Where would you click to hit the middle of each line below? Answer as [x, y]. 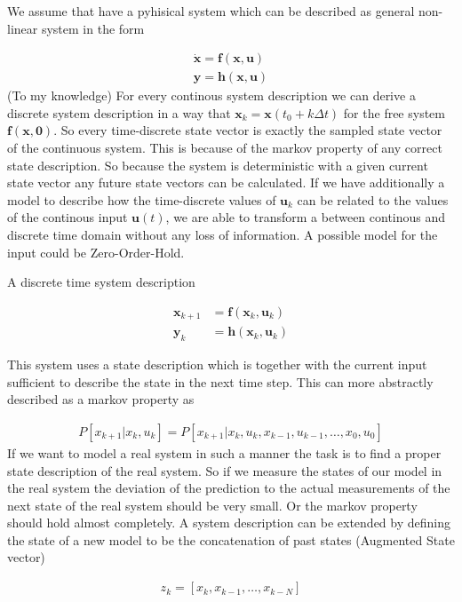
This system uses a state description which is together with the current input [217, 364]
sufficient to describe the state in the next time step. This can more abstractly [220, 381]
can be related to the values [373, 199]
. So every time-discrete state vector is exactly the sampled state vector [248, 130]
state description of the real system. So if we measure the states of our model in [225, 470]
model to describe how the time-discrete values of [142, 199]
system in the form [93, 28]
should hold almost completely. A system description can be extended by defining [229, 523]
